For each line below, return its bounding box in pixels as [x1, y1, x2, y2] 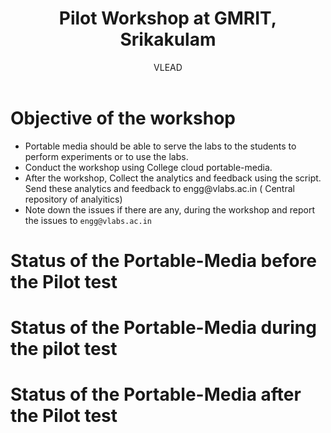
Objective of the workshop [10, 107, 237, 129]
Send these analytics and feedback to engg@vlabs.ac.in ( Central [24, 182, 295, 194]
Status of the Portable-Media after [10, 383, 302, 406]
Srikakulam [119, 28, 217, 51]
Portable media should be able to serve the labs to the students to [24, 140, 297, 152]
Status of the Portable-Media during [10, 317, 317, 339]
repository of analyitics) [24, 193, 123, 205]
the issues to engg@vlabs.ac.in [24, 214, 153, 226]
